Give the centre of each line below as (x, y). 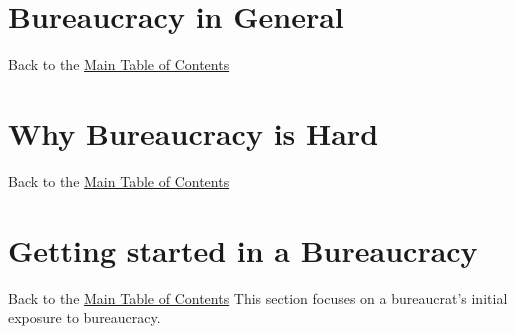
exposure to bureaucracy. (84, 317)
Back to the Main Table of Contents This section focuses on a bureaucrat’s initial (258, 297)
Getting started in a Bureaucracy (243, 249)
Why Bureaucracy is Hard (193, 132)
